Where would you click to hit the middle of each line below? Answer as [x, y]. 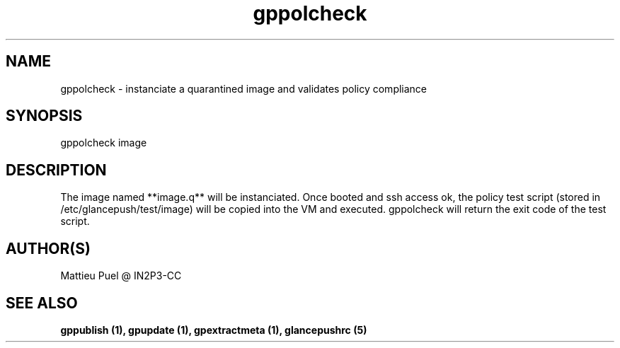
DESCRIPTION [56, 170]
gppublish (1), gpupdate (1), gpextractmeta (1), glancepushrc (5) [214, 330]
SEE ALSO [42, 303]
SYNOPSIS [44, 116]
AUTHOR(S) [48, 248]
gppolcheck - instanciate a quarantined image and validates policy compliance [244, 88]
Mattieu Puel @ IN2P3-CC [121, 276]
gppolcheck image [104, 143]
